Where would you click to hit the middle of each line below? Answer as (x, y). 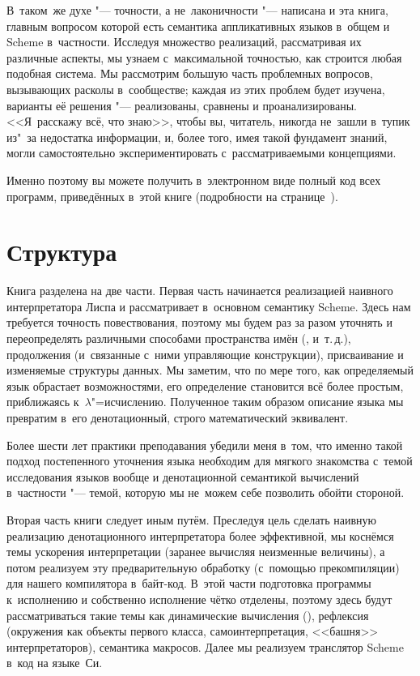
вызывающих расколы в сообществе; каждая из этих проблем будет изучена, (196, 89)
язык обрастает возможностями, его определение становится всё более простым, (205, 385)
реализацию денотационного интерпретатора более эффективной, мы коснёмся (200, 535)
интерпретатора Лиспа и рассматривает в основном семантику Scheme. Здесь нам (209, 306)
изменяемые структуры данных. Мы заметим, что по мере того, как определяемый (210, 370)
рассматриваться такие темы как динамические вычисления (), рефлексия (188, 615)
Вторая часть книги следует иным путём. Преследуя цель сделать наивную (192, 519)
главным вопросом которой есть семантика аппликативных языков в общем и (198, 26)
